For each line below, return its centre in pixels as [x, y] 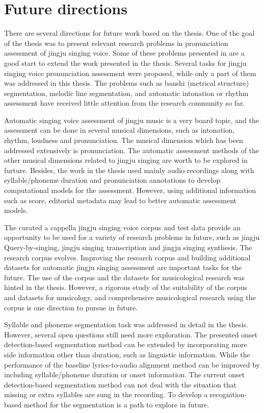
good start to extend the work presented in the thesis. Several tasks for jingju [125, 63]
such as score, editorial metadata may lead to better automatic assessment [120, 200]
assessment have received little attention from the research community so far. [125, 103]
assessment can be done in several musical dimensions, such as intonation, [120, 130]
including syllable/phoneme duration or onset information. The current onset [125, 374]
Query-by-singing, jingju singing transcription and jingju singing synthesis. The [128, 247]
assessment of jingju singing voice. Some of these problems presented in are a [124, 53]
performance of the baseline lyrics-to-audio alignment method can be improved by [132, 364]
